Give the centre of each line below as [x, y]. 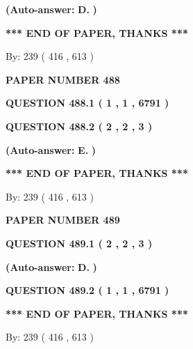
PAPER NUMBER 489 [63, 220]
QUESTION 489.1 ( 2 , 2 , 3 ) [79, 243]
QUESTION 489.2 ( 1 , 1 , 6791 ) [87, 290]
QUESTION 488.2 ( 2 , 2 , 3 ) [79, 126]
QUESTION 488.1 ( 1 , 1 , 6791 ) [87, 103]
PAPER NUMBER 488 [63, 79]
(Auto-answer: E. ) [51, 149]
